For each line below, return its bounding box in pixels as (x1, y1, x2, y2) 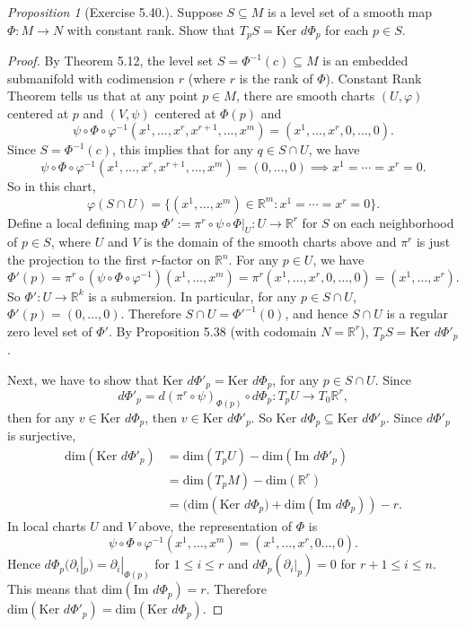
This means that (7, 579, 98, 598)
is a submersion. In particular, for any (88, 286, 297, 305)
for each (325, 20, 369, 39)
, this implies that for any (112, 140, 253, 159)
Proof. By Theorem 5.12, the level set (7, 51, 214, 70)
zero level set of (7, 321, 92, 340)
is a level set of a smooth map (268, 3, 433, 21)
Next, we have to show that (7, 370, 159, 388)
